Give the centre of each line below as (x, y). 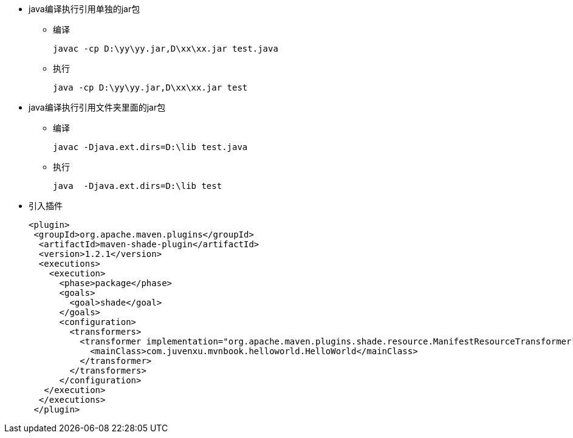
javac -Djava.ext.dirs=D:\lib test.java (150, 147)
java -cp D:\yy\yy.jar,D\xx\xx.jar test (150, 87)
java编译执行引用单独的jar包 (84, 9)
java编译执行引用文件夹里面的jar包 (97, 107)
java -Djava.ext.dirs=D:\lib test (138, 186)
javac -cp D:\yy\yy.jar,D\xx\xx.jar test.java (166, 49)
